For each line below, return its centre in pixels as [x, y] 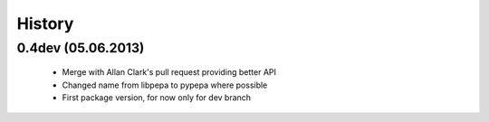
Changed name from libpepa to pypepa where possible [165, 85]
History [45, 23]
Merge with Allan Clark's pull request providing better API [169, 72]
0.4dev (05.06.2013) [81, 48]
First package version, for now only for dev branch [157, 97]
